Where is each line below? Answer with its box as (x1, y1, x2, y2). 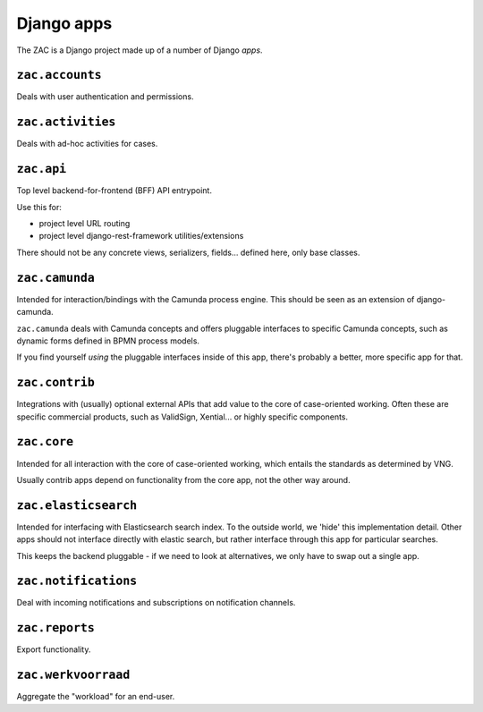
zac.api (16, 162, 67, 176)
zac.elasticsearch (16, 497, 138, 513)
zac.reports (16, 621, 96, 635)
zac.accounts (16, 68, 102, 82)
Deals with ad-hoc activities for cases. (16, 139, 158, 149)
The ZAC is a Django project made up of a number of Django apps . (16, 45, 263, 55)
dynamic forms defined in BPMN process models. (16, 335, 200, 346)
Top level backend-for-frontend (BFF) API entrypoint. (16, 185, 212, 196)
